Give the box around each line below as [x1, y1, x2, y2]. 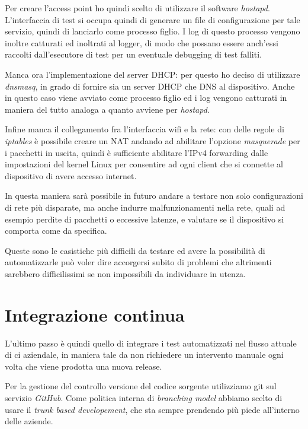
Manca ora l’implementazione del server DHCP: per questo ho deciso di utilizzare [5, 68, 300, 80]
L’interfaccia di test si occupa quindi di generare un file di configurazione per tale [5, 13, 300, 26]
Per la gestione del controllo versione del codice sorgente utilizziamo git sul [5, 380, 277, 392]
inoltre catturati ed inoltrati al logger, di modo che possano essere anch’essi [5, 36, 278, 49]
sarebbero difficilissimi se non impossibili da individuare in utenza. [5, 267, 246, 279]
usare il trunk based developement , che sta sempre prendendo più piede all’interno [5, 403, 300, 415]
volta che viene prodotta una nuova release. [5, 360, 162, 372]
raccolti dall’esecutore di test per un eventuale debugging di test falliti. [5, 48, 262, 61]
